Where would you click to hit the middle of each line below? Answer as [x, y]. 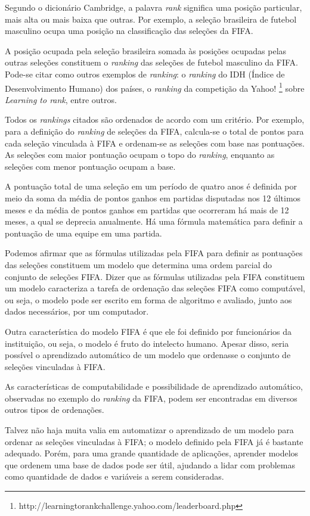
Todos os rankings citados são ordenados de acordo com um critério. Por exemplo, [155, 119]
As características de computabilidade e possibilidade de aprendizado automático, [154, 386]
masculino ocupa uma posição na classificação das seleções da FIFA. [129, 31]
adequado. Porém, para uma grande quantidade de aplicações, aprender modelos [152, 453]
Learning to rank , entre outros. [61, 99]
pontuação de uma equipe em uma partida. [83, 233]
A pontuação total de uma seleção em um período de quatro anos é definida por [151, 186]
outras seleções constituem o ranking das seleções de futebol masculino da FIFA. [151, 62]
